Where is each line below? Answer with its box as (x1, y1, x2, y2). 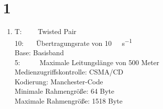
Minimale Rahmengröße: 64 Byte (14, 86, 115, 96)
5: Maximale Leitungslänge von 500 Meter (14, 57, 160, 67)
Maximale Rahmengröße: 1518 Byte (14, 95, 122, 106)
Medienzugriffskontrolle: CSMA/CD (14, 67, 123, 77)
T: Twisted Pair (14, 26, 77, 36)
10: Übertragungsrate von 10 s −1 (14, 36, 132, 48)
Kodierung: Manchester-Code (14, 76, 103, 86)
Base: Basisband (14, 47, 64, 57)
